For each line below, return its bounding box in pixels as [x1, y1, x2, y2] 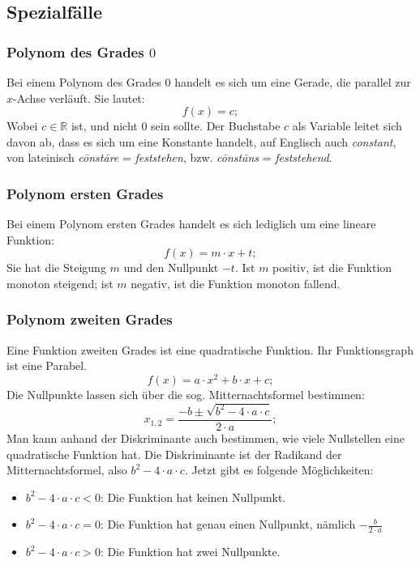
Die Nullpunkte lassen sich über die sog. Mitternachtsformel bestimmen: [6, 386, 365, 403]
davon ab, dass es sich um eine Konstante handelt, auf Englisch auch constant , [6, 133, 396, 150]
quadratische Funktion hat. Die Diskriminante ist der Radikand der [6, 445, 342, 462]
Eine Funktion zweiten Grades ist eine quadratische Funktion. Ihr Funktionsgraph [6, 341, 414, 358]
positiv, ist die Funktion [272, 259, 392, 276]
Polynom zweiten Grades [6, 309, 173, 329]
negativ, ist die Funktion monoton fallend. [131, 274, 341, 291]
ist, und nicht [71, 117, 138, 134]
